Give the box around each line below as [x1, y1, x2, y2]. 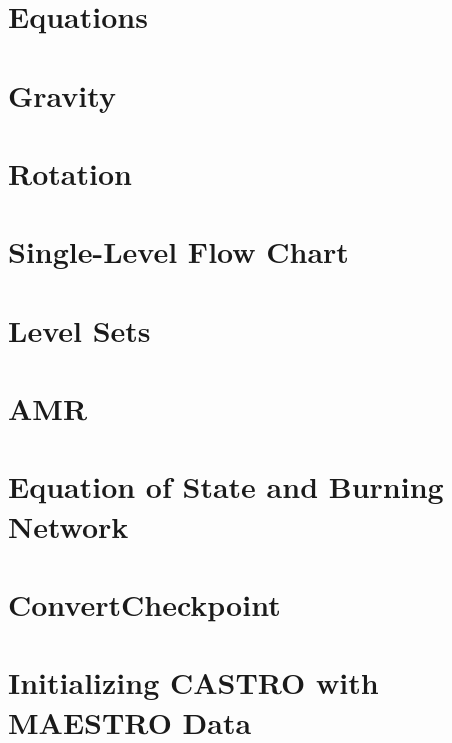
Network [8, 505, 129, 546]
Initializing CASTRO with [8, 662, 379, 703]
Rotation [8, 152, 132, 193]
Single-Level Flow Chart [8, 231, 349, 272]
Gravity [8, 74, 116, 115]
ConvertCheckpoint [8, 584, 281, 624]
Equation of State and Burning [8, 466, 444, 507]
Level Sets [8, 309, 151, 350]
